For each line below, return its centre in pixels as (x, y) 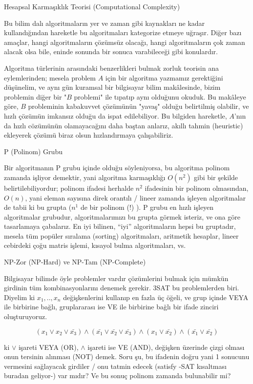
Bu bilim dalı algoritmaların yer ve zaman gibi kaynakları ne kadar (105, 23)
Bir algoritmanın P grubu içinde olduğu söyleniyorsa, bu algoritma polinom (117, 168)
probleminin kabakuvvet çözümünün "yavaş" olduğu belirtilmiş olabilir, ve (138, 106)
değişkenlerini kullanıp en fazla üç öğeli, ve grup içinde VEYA (156, 297)
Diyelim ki (20, 297)
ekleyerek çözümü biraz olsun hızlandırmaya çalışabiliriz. (89, 135)
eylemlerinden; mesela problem (50, 77)
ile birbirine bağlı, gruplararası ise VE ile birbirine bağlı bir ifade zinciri (111, 307)
